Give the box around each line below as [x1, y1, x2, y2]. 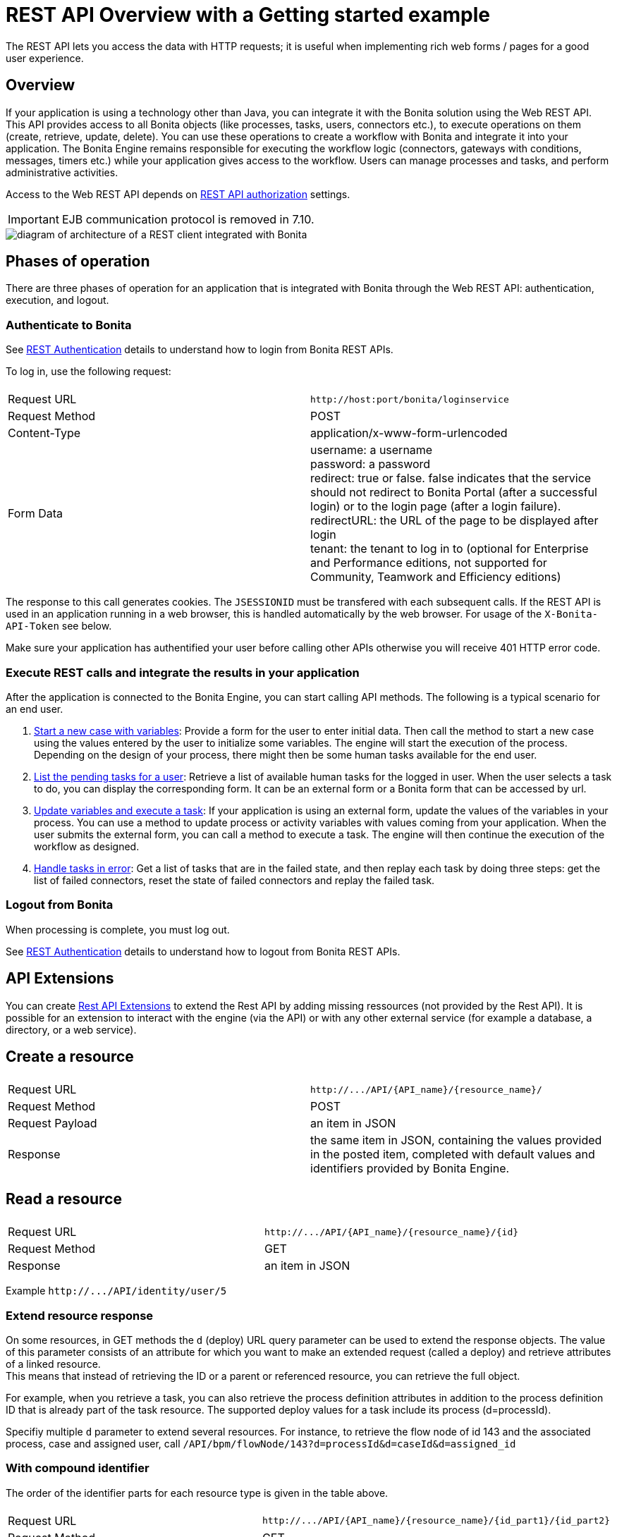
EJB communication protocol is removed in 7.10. [61, 212, 314, 226]
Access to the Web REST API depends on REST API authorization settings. [6, 188, 350, 200]
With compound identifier [6, 1461, 149, 1476]
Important [8, 212, 59, 226]
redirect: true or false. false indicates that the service [310, 471, 592, 486]
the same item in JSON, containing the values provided [310, 1133, 602, 1148]
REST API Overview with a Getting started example [6, 3, 491, 27]
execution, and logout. [6, 294, 109, 307]
